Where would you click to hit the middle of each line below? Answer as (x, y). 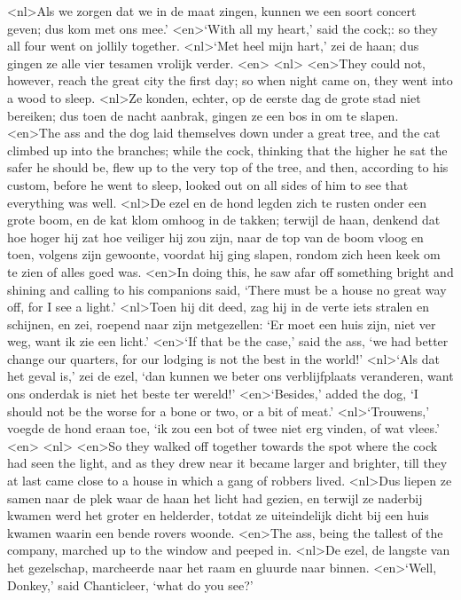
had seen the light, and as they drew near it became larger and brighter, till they (227, 463)
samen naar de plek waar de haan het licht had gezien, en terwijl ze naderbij (215, 497)
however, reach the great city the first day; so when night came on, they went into (230, 80)
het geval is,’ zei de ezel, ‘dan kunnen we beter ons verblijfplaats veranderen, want (230, 376)
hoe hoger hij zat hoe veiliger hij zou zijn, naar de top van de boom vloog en (215, 237)
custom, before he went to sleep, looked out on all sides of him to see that (208, 184)
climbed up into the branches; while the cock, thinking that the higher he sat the (227, 150)
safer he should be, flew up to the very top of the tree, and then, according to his (228, 167)
